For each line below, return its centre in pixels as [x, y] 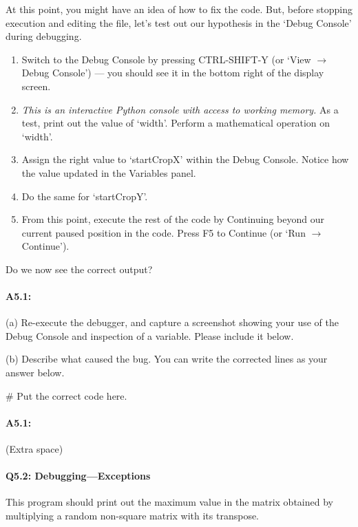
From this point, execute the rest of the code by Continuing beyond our [173, 219]
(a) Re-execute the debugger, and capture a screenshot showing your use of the [172, 322]
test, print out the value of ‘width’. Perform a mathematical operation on [176, 123]
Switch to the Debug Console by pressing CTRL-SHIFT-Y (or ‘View [166, 59]
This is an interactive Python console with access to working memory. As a [180, 109]
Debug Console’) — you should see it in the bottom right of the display [173, 73]
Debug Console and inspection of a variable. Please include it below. [150, 335]
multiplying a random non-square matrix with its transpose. [133, 516]
